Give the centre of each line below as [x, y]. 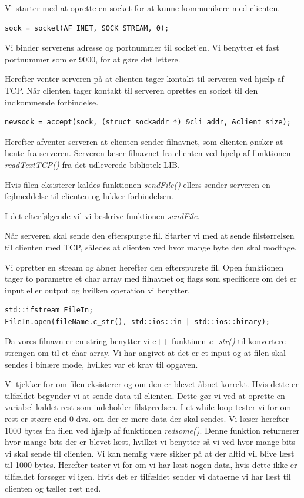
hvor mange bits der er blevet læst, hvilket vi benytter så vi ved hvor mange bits [150, 442]
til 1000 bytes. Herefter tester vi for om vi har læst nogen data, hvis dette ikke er [151, 465]
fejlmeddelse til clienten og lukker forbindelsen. [89, 196]
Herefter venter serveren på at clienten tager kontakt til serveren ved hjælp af [144, 79]
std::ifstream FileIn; [49, 310]
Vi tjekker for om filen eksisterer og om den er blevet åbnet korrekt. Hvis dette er [152, 384]
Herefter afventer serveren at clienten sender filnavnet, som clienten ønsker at [144, 141]
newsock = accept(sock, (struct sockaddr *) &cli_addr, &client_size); [148, 122]
